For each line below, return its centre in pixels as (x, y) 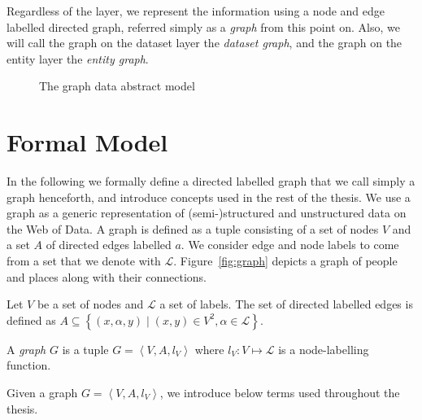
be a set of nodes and (90, 304)
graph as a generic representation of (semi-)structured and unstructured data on (207, 213)
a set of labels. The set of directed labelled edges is (286, 304)
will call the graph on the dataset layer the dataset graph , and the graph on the (204, 43)
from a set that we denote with (84, 261)
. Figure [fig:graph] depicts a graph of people (285, 261)
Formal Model (87, 142)
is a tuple (85, 349)
